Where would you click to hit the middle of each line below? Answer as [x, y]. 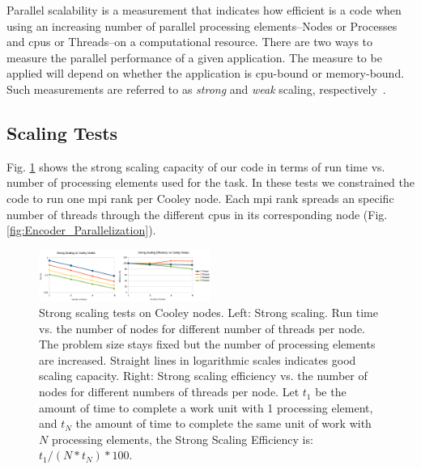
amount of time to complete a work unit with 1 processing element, [206, 407]
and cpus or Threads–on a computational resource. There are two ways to [190, 42]
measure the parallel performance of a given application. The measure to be [194, 57]
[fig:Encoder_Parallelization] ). [81, 230]
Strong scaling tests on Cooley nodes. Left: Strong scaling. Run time [208, 313]
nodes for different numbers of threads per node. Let [169, 392]
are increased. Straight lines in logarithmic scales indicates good [198, 359]
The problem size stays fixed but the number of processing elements [207, 344]
